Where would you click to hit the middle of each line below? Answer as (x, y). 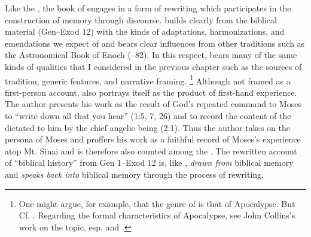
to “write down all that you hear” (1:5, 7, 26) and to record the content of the (148, 116)
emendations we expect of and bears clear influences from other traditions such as (155, 43)
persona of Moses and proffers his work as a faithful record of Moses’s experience (153, 139)
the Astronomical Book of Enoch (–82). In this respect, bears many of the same (151, 55)
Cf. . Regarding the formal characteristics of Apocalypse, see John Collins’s (157, 215)
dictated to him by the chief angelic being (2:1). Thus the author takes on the (147, 127)
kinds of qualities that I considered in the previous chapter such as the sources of (153, 66)
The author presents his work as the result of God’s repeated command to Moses (153, 104)
